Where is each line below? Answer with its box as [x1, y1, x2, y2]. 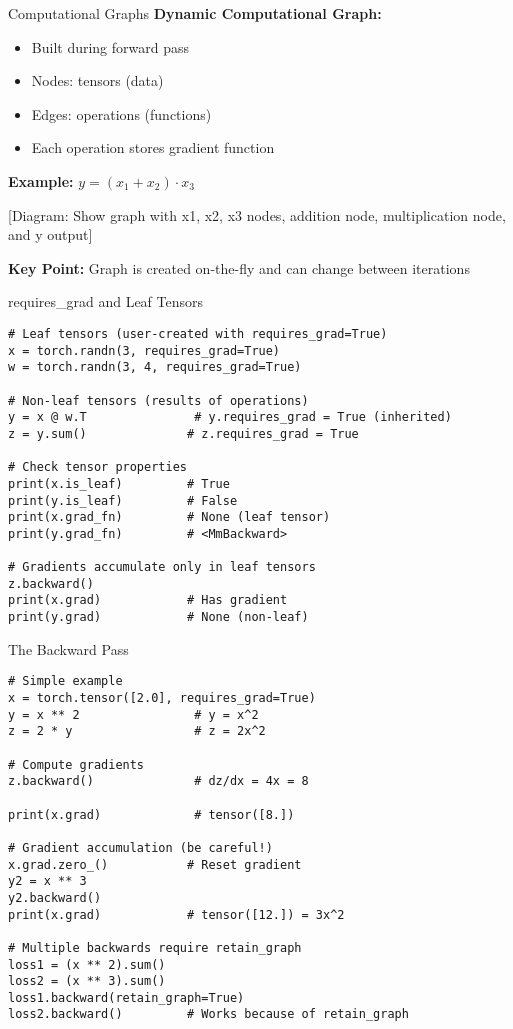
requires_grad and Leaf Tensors [8, 291, 204, 312]
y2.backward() [8, 890, 102, 905]
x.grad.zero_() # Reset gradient [8, 857, 302, 872]
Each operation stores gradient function [31, 137, 275, 158]
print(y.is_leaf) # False [8, 493, 238, 508]
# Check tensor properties [8, 460, 187, 475]
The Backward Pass [8, 638, 129, 659]
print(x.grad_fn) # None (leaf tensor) [8, 510, 331, 525]
